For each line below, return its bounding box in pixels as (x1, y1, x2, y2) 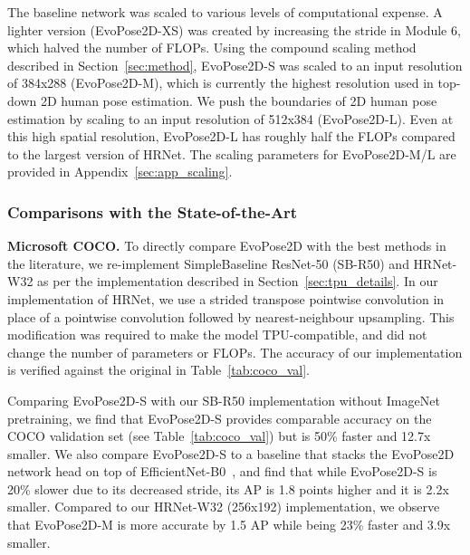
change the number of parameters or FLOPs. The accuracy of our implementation (7, 342, 463, 361)
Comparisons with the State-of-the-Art (7, 200, 298, 223)
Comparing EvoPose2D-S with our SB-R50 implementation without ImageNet (7, 390, 440, 409)
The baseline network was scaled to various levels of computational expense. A (7, 3, 443, 21)
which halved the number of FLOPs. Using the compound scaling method (7, 38, 417, 57)
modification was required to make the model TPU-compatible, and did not (7, 325, 427, 344)
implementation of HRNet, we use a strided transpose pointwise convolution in (7, 289, 445, 308)
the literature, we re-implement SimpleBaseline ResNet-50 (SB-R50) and (7, 254, 409, 273)
